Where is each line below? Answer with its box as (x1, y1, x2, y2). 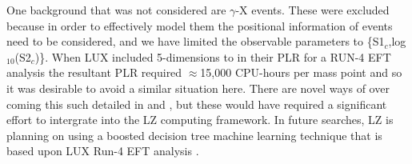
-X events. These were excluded (235, 2, 390, 18)
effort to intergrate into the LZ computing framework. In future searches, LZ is (6, 111, 394, 128)
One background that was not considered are (6, 2, 226, 18)
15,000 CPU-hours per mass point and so (200, 64, 402, 81)
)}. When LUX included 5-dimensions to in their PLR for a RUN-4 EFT (34, 48, 391, 65)
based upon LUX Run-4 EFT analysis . (6, 142, 199, 159)
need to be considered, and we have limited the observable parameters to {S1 (6, 33, 385, 50)
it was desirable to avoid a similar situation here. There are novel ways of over (6, 79, 390, 96)
